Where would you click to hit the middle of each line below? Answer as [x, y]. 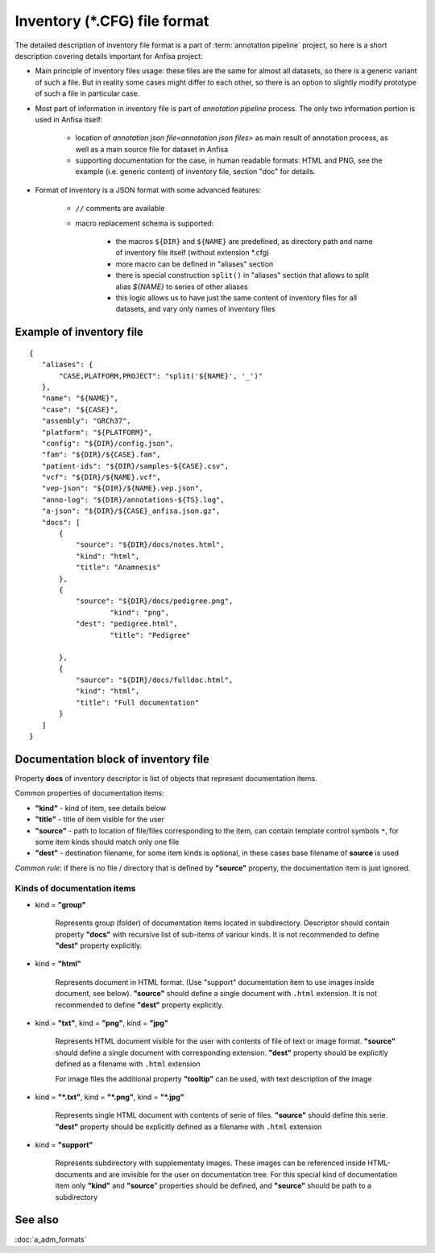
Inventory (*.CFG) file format [112, 21]
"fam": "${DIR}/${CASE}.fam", [101, 455]
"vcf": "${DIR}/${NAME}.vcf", [101, 478]
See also [37, 1220]
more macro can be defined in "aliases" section [195, 264]
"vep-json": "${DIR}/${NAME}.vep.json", [122, 488]
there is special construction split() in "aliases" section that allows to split [242, 275]
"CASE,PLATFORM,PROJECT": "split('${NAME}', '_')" [161, 376]
